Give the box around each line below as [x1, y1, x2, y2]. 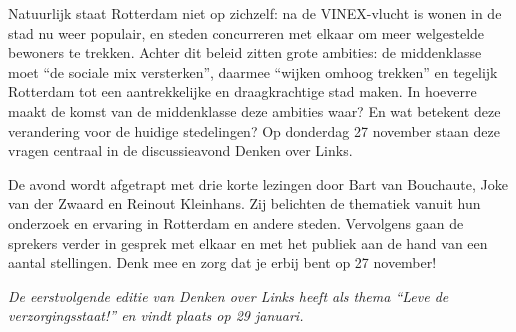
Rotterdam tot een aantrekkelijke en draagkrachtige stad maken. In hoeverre [8, 81, 477, 102]
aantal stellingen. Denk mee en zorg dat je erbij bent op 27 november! [8, 252, 437, 273]
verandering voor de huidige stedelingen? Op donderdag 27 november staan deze [8, 120, 500, 141]
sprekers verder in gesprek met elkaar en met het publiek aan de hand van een [8, 232, 488, 253]
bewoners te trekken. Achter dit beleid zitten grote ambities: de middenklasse [8, 42, 482, 63]
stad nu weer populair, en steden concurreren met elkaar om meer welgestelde [8, 22, 485, 43]
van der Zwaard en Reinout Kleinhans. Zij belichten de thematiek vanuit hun [8, 193, 481, 214]
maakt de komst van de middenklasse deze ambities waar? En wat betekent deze [8, 100, 501, 121]
